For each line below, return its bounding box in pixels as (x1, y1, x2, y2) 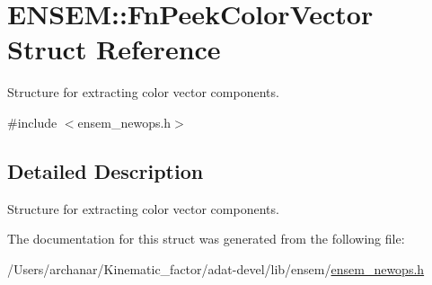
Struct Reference (7, 31, 221, 67)
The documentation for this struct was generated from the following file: (7, 229, 405, 248)
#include (7, 112, 57, 131)
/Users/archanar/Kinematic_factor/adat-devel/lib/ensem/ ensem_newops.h (7, 259, 425, 278)
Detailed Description (7, 156, 204, 184)
